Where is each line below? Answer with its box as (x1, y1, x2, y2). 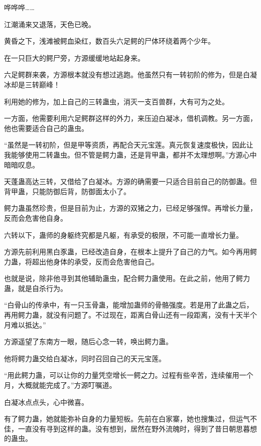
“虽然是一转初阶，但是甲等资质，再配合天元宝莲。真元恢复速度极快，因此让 (4, 139, 253, 150)
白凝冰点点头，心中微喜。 (4, 396, 88, 407)
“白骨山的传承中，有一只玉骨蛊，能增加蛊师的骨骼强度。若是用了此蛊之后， (4, 300, 253, 310)
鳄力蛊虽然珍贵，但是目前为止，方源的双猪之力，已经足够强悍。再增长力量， (4, 203, 257, 213)
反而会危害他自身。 (4, 212, 67, 223)
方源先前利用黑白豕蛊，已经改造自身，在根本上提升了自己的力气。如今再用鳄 (4, 246, 257, 257)
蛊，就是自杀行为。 (4, 282, 67, 293)
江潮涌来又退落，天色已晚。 (4, 19, 95, 29)
